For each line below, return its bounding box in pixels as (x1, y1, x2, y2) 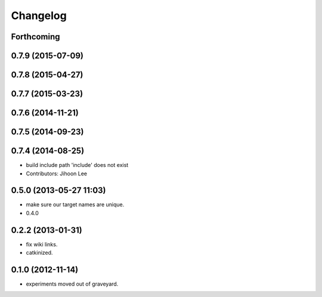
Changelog (11, 9, 67, 22)
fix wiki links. (26, 240, 58, 247)
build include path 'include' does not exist (26, 162, 129, 169)
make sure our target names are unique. (26, 201, 125, 208)
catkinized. (26, 249, 53, 256)
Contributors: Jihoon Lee (26, 170, 88, 177)
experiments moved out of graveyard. (26, 280, 119, 287)
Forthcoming (11, 32, 60, 42)
